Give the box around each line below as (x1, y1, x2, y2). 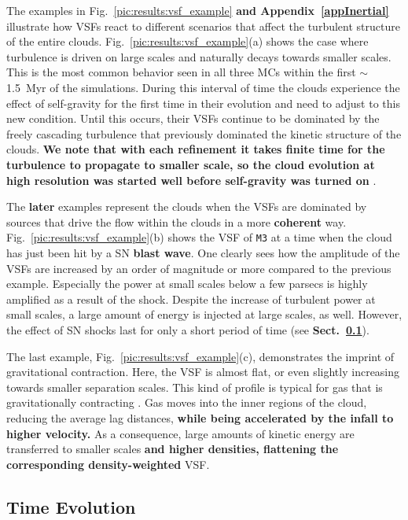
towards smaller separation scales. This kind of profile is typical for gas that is (6, 378, 383, 395)
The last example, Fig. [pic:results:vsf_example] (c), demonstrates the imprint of (6, 348, 395, 364)
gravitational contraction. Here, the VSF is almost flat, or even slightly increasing (6, 363, 400, 380)
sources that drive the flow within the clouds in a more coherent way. (6, 213, 347, 230)
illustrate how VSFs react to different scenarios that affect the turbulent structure (6, 17, 400, 34)
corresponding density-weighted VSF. (6, 455, 210, 472)
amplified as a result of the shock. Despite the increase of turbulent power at (6, 290, 376, 307)
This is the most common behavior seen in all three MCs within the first (6, 64, 356, 80)
